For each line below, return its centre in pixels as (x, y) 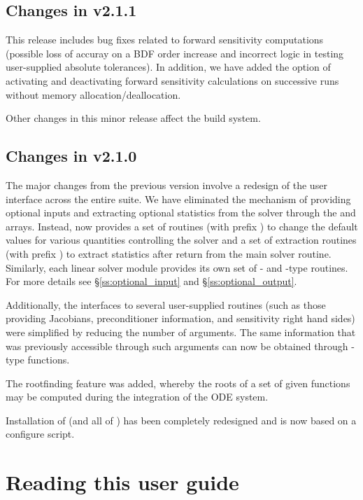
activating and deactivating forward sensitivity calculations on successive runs (172, 80)
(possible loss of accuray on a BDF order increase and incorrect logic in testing (175, 53)
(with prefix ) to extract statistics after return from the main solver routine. (169, 253)
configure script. (40, 434)
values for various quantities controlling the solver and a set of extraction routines (181, 240)
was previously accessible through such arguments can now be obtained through (177, 346)
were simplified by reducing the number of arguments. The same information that (181, 332)
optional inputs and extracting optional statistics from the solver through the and (181, 213)
